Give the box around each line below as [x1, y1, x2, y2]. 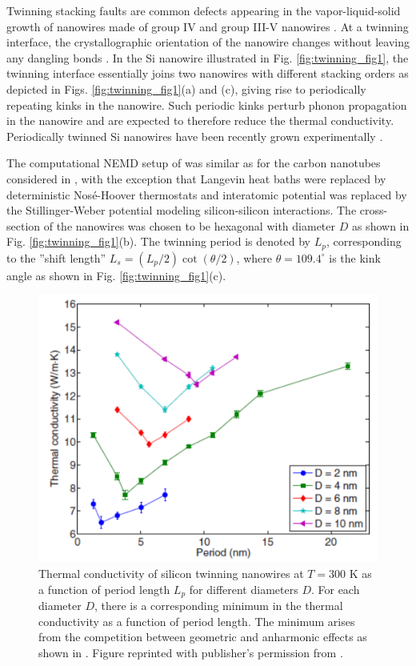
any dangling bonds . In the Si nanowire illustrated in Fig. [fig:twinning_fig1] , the [6, 49, 409, 66]
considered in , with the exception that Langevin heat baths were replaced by [6, 170, 386, 187]
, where [236, 249, 272, 266]
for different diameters [189, 580, 298, 597]
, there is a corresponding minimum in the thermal [94, 597, 343, 614]
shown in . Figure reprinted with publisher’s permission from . [38, 644, 343, 660]
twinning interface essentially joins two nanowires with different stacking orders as [6, 65, 409, 82]
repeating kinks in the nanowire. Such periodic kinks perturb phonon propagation [6, 96, 407, 113]
